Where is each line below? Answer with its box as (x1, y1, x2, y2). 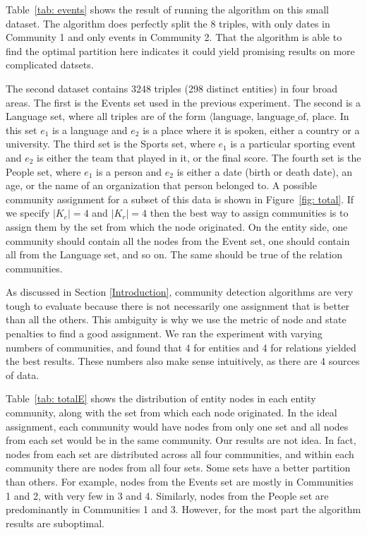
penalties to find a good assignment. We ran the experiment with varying (6, 326, 323, 341)
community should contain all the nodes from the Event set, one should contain (6, 233, 350, 248)
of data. (6, 367, 40, 382)
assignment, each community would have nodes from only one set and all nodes (6, 419, 349, 433)
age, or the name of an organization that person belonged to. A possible (6, 178, 317, 193)
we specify (6, 205, 50, 220)
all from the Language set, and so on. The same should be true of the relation (6, 247, 342, 262)
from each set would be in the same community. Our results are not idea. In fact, (6, 433, 356, 447)
